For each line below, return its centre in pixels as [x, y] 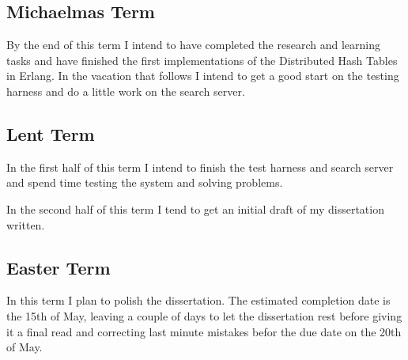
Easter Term [59, 267]
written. [26, 224]
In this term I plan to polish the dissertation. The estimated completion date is [198, 300]
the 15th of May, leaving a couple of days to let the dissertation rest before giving [204, 315]
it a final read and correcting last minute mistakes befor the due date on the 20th [204, 331]
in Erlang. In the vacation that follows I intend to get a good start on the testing [203, 76]
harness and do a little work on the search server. [126, 91]
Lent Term [51, 133]
